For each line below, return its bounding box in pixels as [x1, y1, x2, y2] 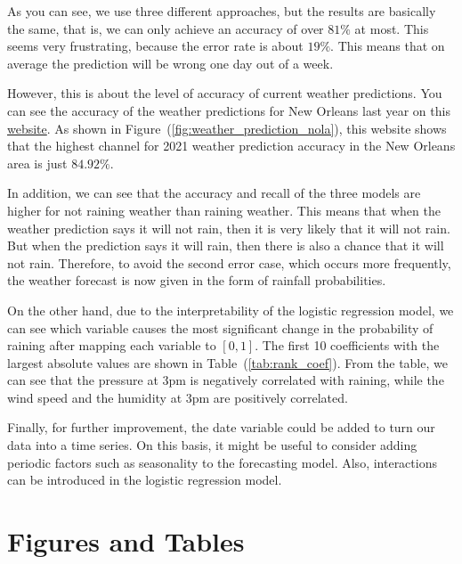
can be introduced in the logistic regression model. [7, 470, 282, 489]
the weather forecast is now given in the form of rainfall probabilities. [7, 271, 386, 290]
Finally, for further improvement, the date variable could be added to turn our [7, 418, 435, 437]
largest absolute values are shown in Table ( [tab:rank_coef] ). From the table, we [7, 353, 448, 372]
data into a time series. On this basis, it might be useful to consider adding [7, 436, 417, 454]
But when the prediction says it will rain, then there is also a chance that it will [7, 236, 444, 255]
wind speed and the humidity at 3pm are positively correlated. [7, 388, 348, 406]
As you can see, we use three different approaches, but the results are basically [7, 2, 436, 20]
